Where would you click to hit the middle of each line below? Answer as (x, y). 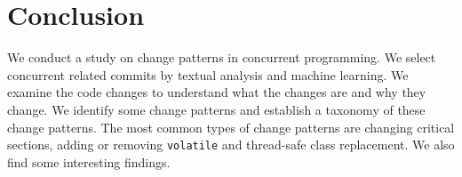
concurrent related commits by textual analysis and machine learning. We (208, 74)
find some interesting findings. (89, 161)
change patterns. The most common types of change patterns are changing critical (231, 127)
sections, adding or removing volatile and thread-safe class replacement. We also (231, 145)
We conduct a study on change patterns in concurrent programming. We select (222, 57)
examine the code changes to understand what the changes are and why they (217, 92)
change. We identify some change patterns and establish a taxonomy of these (216, 109)
